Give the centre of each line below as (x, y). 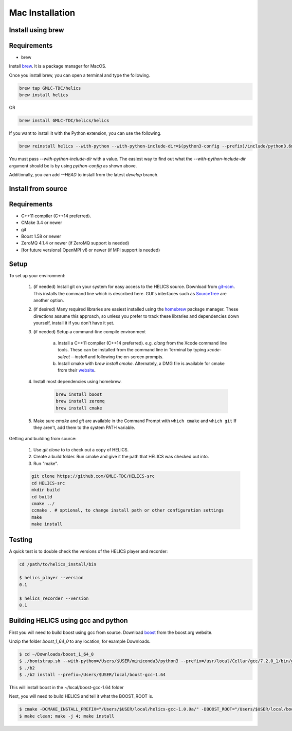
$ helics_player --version (51, 578)
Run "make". (46, 463)
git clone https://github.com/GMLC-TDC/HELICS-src (93, 476)
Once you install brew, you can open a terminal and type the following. (80, 75)
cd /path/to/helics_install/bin (58, 564)
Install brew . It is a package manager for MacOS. (58, 66)
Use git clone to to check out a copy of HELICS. (81, 449)
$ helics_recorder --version (54, 598)
